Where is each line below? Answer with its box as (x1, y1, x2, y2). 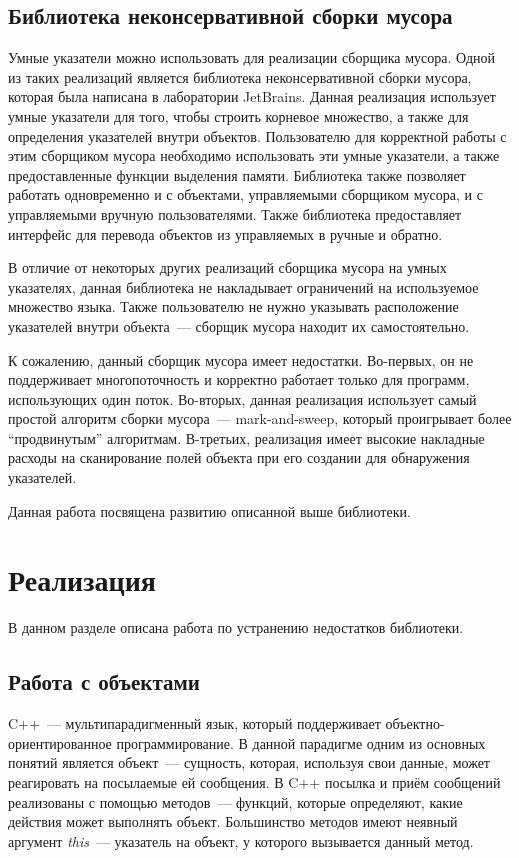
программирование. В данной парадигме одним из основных (116, 732, 486, 753)
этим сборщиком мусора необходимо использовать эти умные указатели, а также (8, 145, 500, 166)
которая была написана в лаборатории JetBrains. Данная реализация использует (8, 86, 496, 107)
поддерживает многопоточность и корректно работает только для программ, (8, 369, 470, 390)
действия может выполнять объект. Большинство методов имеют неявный (8, 811, 458, 832)
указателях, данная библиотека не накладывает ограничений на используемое (8, 276, 479, 297)
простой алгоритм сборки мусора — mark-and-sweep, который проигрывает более (8, 408, 512, 429)
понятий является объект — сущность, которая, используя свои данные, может (8, 752, 490, 773)
